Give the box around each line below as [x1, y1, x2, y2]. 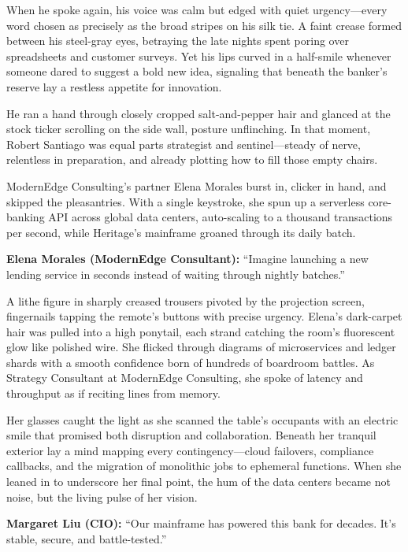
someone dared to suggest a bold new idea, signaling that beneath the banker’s [6, 63, 388, 80]
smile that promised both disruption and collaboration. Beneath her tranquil [6, 427, 376, 443]
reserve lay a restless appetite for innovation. [6, 78, 222, 94]
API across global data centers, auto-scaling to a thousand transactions [48, 209, 393, 225]
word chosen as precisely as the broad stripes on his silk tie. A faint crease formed [6, 17, 402, 33]
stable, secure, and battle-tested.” [6, 530, 167, 546]
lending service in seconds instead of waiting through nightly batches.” [6, 265, 345, 282]
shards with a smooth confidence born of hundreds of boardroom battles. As [6, 354, 375, 370]
